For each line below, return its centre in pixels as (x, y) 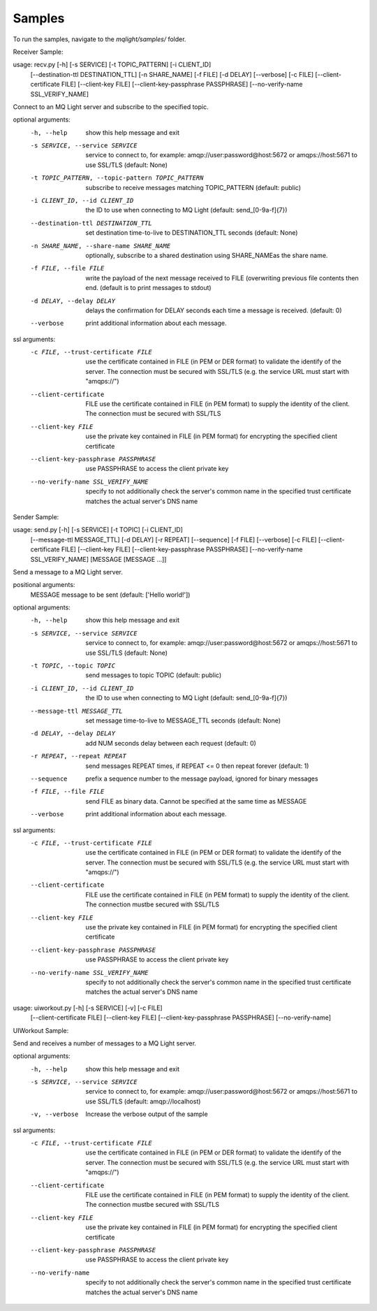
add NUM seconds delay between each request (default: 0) (171, 743)
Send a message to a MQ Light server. (68, 572)
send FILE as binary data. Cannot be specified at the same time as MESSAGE (196, 801)
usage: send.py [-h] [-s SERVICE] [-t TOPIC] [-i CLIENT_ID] (98, 530)
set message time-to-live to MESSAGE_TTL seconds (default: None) (183, 720)
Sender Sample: (36, 516)
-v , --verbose (54, 1114)
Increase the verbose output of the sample (147, 1114)
